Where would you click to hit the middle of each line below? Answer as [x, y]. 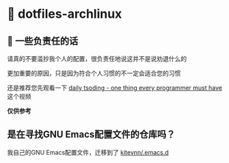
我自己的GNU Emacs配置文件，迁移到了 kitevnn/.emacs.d [88, 152]
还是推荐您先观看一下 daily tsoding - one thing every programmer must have [114, 88]
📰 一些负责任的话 [43, 41]
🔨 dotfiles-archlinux [65, 14]
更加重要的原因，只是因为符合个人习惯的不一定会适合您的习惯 [94, 73]
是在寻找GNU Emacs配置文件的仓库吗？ [91, 135]
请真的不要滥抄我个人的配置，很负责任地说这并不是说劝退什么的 [97, 59]
